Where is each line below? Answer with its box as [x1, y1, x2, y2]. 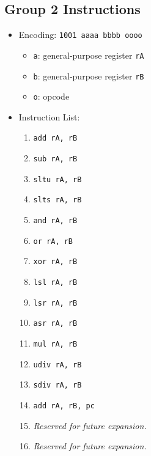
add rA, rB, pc [33, 401, 95, 410]
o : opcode [33, 90, 70, 103]
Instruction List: [18, 110, 80, 123]
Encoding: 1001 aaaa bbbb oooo [18, 28, 142, 41]
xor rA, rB [33, 257, 78, 267]
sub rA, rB [33, 155, 78, 164]
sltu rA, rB [33, 175, 82, 184]
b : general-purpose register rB [33, 69, 144, 82]
